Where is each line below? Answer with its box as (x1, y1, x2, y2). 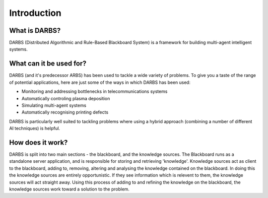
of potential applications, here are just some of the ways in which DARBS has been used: (9, 79, 191, 85)
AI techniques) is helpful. (9, 126, 61, 132)
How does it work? (9, 138, 68, 146)
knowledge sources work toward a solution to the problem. (9, 186, 130, 192)
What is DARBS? (9, 26, 61, 35)
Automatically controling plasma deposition (21, 95, 110, 101)
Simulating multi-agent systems (21, 102, 86, 108)
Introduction (9, 7, 62, 18)
